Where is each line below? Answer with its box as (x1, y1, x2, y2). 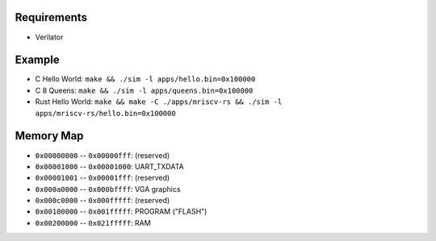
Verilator (35, 32, 64, 42)
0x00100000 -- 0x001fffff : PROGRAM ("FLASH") (35, 206, 208, 217)
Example (15, 53, 60, 67)
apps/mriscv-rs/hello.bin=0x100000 (35, 109, 177, 118)
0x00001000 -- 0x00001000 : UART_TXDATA (35, 161, 185, 171)
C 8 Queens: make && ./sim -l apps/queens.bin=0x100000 (35, 85, 254, 95)
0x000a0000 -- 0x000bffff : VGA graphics (35, 184, 181, 193)
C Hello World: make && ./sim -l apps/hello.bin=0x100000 (35, 74, 256, 84)
